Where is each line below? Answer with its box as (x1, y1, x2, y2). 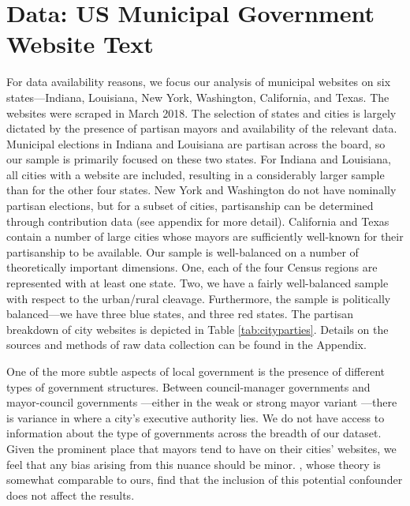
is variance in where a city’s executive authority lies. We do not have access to (6, 409, 385, 425)
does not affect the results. (6, 486, 135, 503)
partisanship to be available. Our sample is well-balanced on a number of (6, 243, 359, 260)
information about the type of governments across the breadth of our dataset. (6, 425, 382, 441)
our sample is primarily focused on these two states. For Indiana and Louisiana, (6, 151, 391, 167)
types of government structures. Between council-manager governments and (6, 378, 371, 395)
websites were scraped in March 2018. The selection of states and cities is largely (6, 104, 397, 121)
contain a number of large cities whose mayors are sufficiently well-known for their (6, 228, 404, 245)
